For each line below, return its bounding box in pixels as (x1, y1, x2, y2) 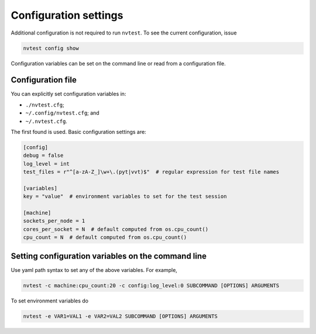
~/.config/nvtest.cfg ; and (25, 109, 99, 116)
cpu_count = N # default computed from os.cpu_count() (23, 234, 187, 241)
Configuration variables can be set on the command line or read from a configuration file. (11, 60, 226, 67)
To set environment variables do (11, 297, 89, 304)
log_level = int (23, 160, 70, 167)
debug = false (23, 152, 64, 159)
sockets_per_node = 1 (23, 218, 85, 225)
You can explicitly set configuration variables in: (11, 91, 126, 98)
